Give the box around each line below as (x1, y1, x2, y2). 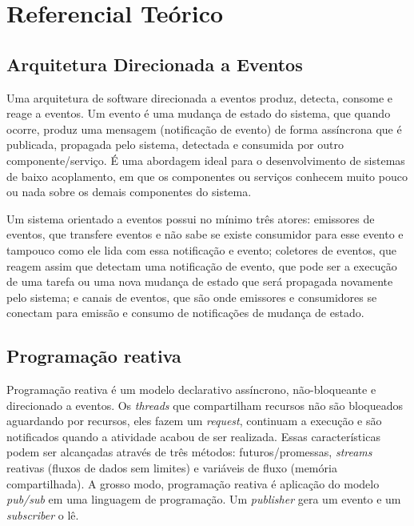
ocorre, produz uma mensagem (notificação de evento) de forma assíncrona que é (6, 120, 402, 137)
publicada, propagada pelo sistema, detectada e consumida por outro (6, 136, 344, 153)
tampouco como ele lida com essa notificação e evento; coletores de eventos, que (6, 241, 396, 258)
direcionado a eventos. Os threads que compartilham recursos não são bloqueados (6, 396, 404, 413)
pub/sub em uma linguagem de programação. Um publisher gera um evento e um (6, 491, 401, 508)
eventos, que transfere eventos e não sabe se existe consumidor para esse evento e (6, 226, 404, 243)
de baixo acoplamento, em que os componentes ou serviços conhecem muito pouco (6, 167, 408, 184)
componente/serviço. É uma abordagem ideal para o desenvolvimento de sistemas (6, 151, 405, 168)
